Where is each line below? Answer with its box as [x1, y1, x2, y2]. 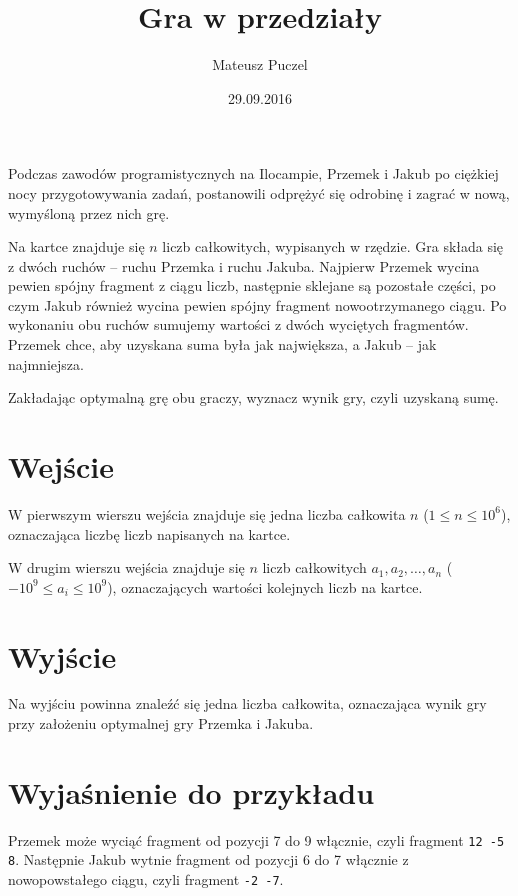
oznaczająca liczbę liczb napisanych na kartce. [8, 523, 291, 544]
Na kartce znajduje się [8, 236, 145, 257]
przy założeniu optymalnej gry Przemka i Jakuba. [8, 713, 314, 734]
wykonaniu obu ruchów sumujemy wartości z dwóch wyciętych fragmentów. [8, 314, 469, 335]
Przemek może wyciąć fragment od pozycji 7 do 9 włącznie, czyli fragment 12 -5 [8, 829, 505, 850]
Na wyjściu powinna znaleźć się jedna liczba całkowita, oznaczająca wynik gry [8, 693, 487, 714]
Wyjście [8, 635, 117, 676]
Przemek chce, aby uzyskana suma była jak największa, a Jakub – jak [8, 334, 437, 355]
